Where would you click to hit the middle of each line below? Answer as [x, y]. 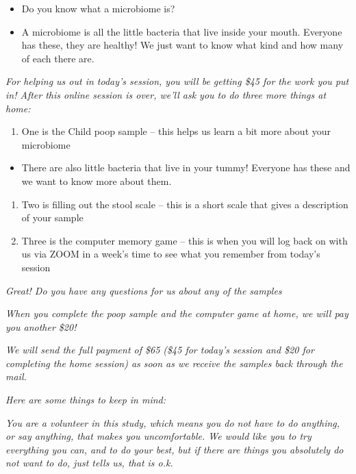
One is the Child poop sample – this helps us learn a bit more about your [176, 131]
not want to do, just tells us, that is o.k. [89, 463]
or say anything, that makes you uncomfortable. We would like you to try [158, 436]
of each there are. [58, 58]
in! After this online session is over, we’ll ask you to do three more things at [166, 94]
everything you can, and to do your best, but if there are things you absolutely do [175, 449]
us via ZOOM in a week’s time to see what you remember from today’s [171, 254]
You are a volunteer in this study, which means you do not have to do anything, [173, 422]
